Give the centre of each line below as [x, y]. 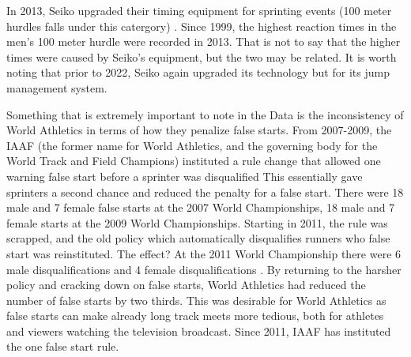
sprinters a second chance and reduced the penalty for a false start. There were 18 [205, 192]
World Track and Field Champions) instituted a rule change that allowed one [194, 161]
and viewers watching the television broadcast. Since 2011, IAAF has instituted [199, 331]
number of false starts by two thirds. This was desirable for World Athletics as [196, 300]
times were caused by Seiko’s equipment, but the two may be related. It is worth [202, 56]
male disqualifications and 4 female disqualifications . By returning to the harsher [204, 269]
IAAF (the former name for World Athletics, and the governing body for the [192, 145]
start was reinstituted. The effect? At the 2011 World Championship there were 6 [204, 253]
